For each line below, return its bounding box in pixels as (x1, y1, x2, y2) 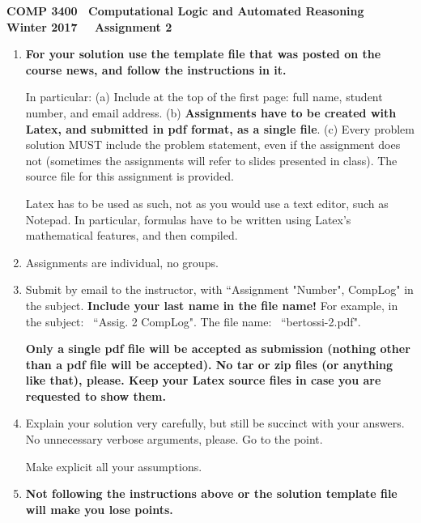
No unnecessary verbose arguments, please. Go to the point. (25, 431, 323, 448)
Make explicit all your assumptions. (25, 457, 202, 474)
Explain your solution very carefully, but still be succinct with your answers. (25, 415, 405, 432)
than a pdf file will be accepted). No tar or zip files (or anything (25, 355, 393, 372)
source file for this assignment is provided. (25, 168, 234, 185)
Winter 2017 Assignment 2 (6, 18, 172, 35)
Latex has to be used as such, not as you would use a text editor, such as (25, 194, 389, 211)
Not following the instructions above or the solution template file (25, 485, 398, 502)
